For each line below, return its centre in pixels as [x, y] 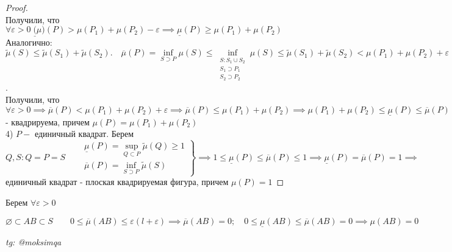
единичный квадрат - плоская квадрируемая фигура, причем [117, 182]
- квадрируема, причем [48, 121]
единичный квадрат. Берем [84, 134]
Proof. [17, 7]
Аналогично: [29, 42]
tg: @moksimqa [34, 241]
